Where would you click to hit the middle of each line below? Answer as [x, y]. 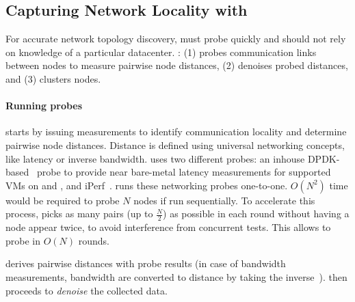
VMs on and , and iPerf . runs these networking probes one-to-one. [147, 185]
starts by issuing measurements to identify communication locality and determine [176, 132]
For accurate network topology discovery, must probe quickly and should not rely [176, 39]
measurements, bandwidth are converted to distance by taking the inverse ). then [176, 276]
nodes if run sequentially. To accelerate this [224, 200]
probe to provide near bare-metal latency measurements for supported [184, 172]
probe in [23, 240]
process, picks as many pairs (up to [79, 214]
